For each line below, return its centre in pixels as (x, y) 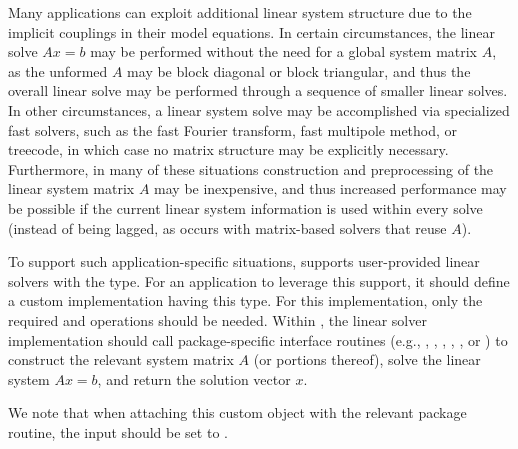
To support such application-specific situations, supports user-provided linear (244, 261)
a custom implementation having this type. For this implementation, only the (245, 300)
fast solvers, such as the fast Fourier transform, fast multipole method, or (233, 129)
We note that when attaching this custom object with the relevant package (237, 412)
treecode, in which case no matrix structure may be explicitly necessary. (228, 149)
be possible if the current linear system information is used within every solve (245, 207)
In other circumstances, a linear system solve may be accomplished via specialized (259, 109)
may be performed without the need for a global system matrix (284, 51)
